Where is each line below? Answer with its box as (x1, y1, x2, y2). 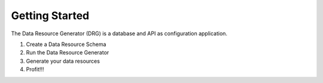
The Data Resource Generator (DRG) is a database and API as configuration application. (11, 30, 227, 37)
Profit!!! (26, 66, 44, 73)
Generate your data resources (26, 57, 100, 64)
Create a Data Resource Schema (26, 41, 106, 48)
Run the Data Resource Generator (26, 49, 109, 56)
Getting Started (11, 9, 90, 22)
